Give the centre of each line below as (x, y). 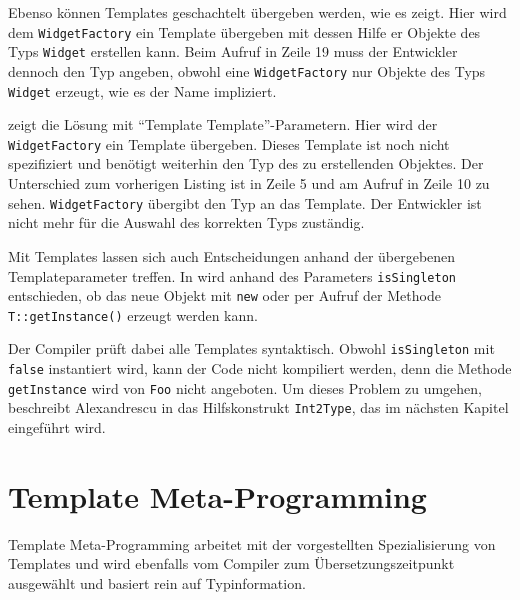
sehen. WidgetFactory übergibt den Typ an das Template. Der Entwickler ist (245, 202)
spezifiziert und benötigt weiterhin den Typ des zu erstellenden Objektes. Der (246, 163)
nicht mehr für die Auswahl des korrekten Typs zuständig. (186, 222)
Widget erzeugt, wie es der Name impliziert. (142, 90)
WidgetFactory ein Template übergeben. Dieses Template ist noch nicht (229, 143)
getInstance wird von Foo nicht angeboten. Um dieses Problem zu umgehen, (245, 387)
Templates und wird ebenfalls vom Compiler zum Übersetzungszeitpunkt (231, 563)
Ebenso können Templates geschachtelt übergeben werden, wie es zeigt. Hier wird (257, 12)
